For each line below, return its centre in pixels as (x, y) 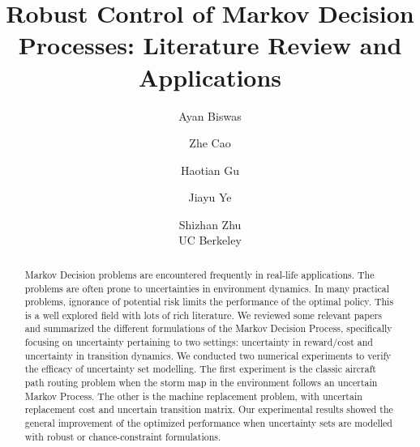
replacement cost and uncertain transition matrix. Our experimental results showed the (209, 409)
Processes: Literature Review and (210, 45)
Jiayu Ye (210, 197)
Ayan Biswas (210, 115)
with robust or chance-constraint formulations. (123, 436)
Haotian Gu (210, 170)
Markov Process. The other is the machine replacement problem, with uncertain (193, 396)
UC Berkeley (210, 240)
